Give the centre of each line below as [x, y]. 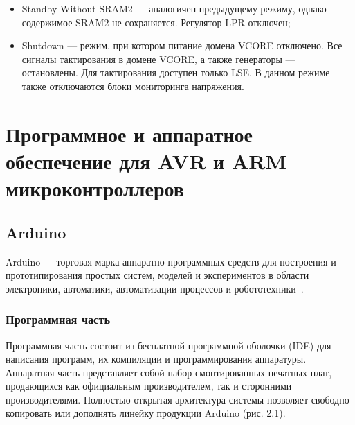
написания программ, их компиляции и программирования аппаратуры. [156, 359]
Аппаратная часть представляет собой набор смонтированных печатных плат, [169, 372]
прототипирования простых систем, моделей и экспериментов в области [157, 275]
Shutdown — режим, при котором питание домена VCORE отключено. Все [182, 45]
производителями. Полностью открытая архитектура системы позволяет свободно [177, 399]
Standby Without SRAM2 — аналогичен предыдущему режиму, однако [174, 8]
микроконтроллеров [95, 188]
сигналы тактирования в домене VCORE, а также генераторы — [158, 59]
